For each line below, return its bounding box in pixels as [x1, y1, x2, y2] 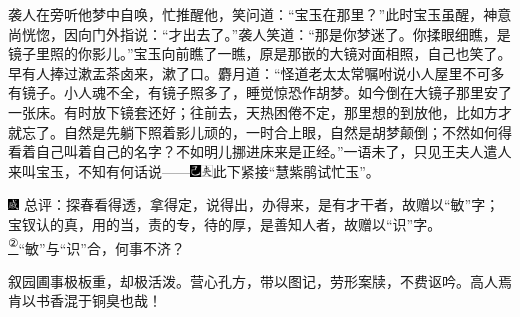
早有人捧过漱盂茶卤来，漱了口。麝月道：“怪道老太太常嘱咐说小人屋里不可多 [8, 62, 505, 83]
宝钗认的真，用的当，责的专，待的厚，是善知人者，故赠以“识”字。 [8, 213, 442, 234]
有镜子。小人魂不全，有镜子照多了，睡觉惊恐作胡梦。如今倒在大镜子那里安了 [8, 82, 512, 103]
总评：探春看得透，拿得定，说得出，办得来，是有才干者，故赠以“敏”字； [23, 194, 500, 215]
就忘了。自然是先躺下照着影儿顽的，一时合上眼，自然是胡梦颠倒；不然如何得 [8, 121, 512, 142]
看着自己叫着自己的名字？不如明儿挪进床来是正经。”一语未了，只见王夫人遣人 [8, 141, 512, 162]
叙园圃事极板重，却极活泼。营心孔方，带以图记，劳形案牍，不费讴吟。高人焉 [8, 270, 512, 291]
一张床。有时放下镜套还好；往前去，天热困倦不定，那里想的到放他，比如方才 [8, 101, 512, 122]
